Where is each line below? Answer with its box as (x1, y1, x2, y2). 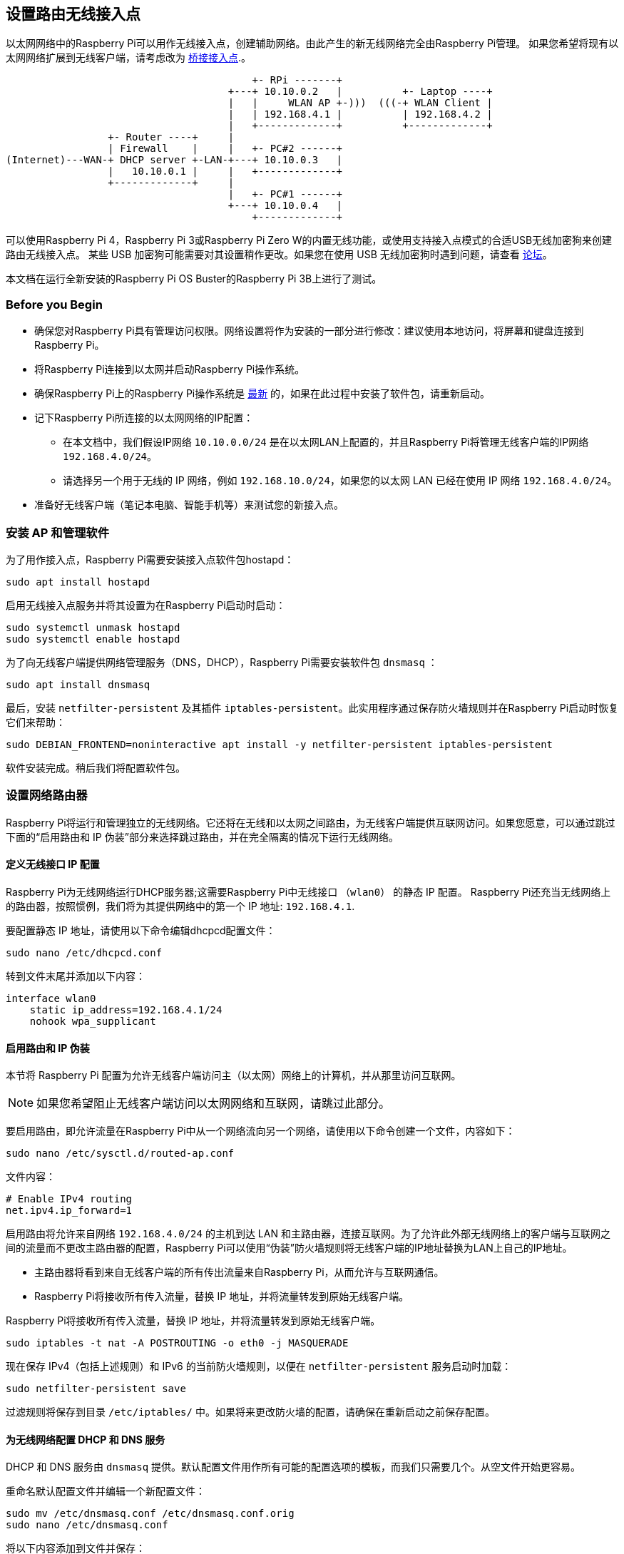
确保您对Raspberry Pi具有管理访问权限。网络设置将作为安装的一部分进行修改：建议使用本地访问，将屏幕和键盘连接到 (34, 324, 584, 337)
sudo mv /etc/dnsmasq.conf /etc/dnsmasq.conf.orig (6, 1508, 295, 1520)
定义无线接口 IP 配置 (6, 858, 100, 871)
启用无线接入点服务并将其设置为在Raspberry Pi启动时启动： (6, 598, 286, 611)
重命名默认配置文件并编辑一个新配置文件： (6, 1485, 205, 1498)
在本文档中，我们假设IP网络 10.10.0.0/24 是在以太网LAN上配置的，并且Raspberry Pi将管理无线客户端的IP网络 (63, 436, 589, 449)
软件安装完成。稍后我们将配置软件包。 (6, 761, 185, 774)
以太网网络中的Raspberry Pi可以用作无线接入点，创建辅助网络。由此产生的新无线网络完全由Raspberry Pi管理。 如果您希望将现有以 (6, 37, 619, 50)
